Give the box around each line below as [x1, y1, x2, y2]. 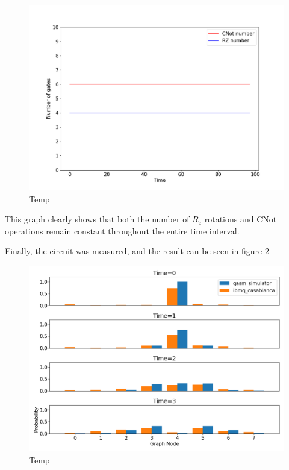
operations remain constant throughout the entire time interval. [5, 224, 240, 237]
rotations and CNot [204, 213, 277, 225]
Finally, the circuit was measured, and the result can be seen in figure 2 [5, 245, 269, 257]
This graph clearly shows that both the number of [5, 213, 190, 225]
